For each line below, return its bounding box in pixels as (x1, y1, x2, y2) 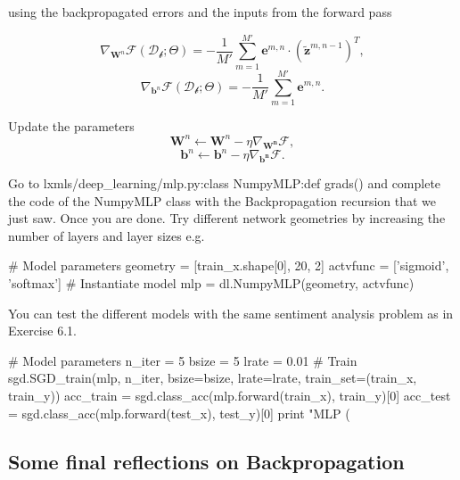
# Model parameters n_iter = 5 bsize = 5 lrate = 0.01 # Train (8, 351, 357, 369)
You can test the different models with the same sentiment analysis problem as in (8, 303, 454, 322)
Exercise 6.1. (8, 321, 77, 340)
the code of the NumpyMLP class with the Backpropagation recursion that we (8, 191, 437, 210)
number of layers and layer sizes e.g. (8, 226, 205, 244)
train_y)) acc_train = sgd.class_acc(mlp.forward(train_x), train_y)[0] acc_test (8, 385, 451, 404)
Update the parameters (8, 116, 135, 135)
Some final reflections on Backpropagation (8, 447, 405, 475)
